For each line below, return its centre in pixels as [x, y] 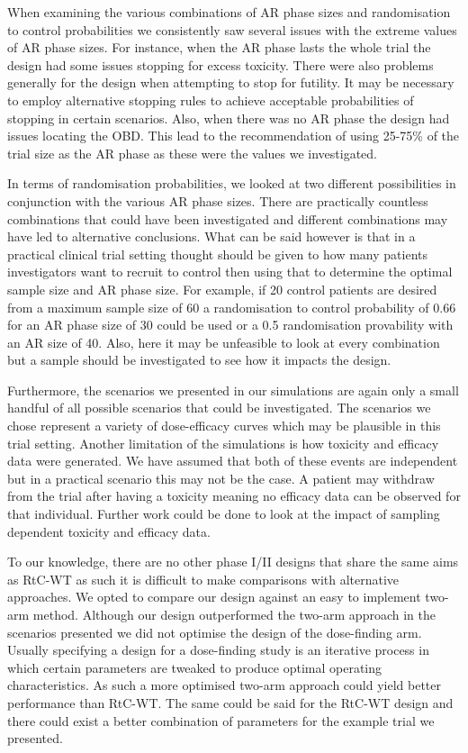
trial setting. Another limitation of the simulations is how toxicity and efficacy [223, 443]
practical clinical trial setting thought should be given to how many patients [217, 254]
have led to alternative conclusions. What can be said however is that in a [211, 236]
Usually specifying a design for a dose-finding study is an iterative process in [218, 650]
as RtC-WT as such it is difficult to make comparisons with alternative [203, 579]
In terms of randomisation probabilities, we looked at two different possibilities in [232, 183]
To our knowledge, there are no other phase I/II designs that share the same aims [233, 562]
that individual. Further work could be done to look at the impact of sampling [224, 514]
